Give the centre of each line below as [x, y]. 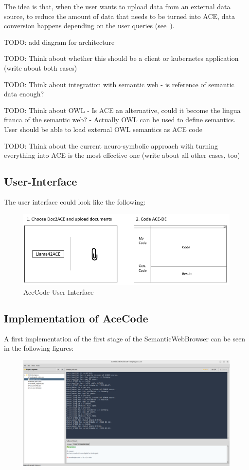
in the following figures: [39, 348]
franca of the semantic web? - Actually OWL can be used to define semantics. [120, 120]
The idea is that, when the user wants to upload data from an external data [117, 6]
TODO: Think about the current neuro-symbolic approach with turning [111, 145]
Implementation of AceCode [76, 318]
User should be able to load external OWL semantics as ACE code [103, 129]
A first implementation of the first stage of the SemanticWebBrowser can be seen [125, 338]
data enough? [24, 94]
